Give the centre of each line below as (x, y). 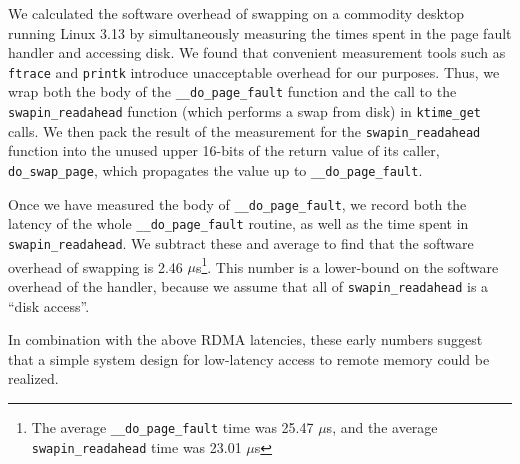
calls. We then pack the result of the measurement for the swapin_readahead (244, 130)
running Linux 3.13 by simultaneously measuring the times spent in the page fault (260, 32)
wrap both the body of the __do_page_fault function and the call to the (232, 91)
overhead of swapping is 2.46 (95, 266)
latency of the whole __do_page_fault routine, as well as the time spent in (238, 223)
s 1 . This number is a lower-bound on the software (347, 265)
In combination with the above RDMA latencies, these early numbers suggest (245, 339)
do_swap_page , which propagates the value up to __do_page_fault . (215, 170)
